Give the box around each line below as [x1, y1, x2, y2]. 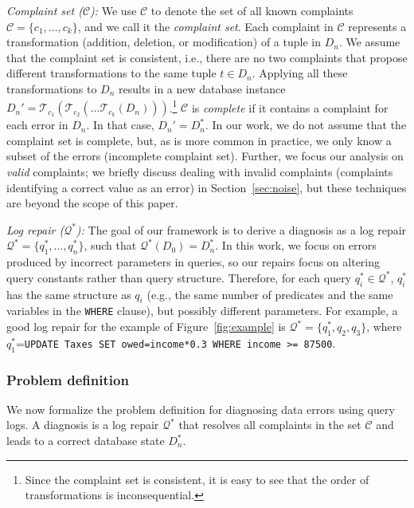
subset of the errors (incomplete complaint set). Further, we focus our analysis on [6, 148, 404, 164]
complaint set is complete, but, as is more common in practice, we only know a [6, 132, 392, 148]
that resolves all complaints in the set [178, 416, 361, 433]
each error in [6, 116, 68, 133]
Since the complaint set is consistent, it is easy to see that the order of [25, 471, 369, 487]
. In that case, [86, 116, 154, 133]
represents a [348, 18, 407, 34]
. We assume [338, 33, 400, 50]
